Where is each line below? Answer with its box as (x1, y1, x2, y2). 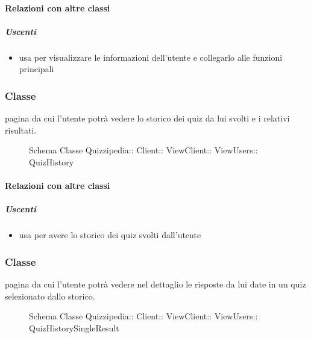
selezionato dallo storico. (5, 289, 95, 302)
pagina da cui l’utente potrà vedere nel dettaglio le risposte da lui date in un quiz (5, 278, 306, 290)
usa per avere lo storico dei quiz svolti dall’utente (19, 229, 201, 241)
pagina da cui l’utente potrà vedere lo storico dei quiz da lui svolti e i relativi (5, 112, 290, 124)
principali (19, 63, 54, 75)
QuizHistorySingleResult (29, 321, 119, 334)
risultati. (5, 123, 37, 136)
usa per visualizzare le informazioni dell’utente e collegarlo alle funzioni (19, 51, 283, 63)
